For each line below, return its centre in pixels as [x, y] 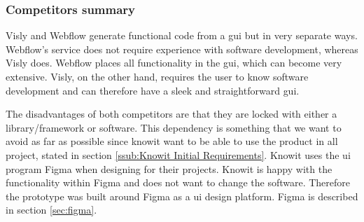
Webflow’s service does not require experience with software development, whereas [182, 49]
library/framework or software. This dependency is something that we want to [174, 127]
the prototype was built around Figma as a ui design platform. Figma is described [182, 196]
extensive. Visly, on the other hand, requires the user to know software [157, 76]
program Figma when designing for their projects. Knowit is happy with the [169, 168]
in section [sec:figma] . [51, 210]
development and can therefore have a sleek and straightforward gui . [153, 90]
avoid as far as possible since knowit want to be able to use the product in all [172, 141]
